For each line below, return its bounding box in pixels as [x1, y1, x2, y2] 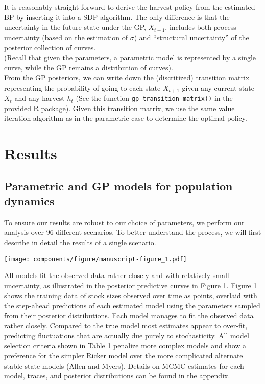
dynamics [4, 193, 55, 209]
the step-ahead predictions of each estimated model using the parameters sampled [4, 300, 260, 311]
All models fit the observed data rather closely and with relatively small [4, 270, 229, 281]
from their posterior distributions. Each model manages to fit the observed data [4, 310, 254, 321]
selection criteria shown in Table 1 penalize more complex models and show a [4, 340, 247, 351]
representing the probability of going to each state [4, 82, 161, 93]
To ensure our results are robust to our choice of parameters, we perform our [4, 217, 245, 227]
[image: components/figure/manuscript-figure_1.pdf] [4, 255, 187, 263]
